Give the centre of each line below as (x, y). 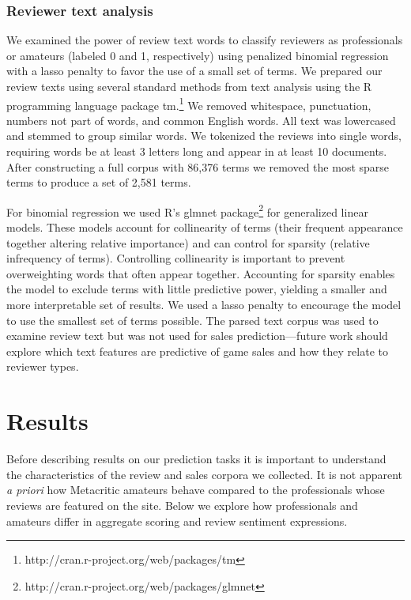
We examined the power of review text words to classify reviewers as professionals (205, 40)
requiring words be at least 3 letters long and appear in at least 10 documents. (197, 151)
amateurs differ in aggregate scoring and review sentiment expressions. (177, 521)
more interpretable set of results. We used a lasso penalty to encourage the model (204, 305)
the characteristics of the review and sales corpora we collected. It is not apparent (205, 474)
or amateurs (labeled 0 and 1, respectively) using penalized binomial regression (198, 55)
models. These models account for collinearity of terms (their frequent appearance (205, 227)
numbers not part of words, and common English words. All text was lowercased (201, 120)
